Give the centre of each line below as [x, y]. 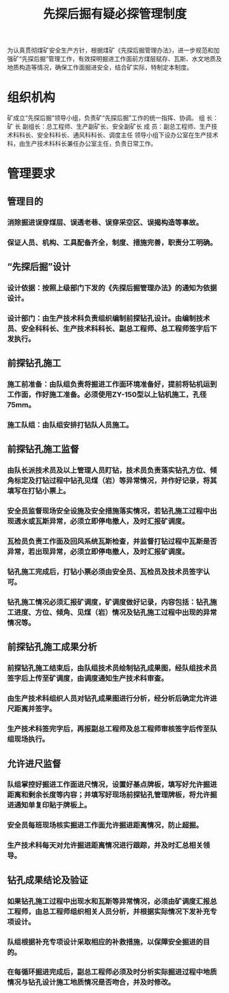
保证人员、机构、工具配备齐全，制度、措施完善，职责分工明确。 [112, 242]
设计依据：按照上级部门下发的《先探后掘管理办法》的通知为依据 [112, 288]
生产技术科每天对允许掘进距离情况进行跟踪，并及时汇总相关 [105, 845]
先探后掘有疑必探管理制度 [114, 14]
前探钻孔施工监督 [43, 449]
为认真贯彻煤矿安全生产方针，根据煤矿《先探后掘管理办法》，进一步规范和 [110, 50]
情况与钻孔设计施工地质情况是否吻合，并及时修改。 [91, 982]
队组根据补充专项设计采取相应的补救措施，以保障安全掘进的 [105, 942]
